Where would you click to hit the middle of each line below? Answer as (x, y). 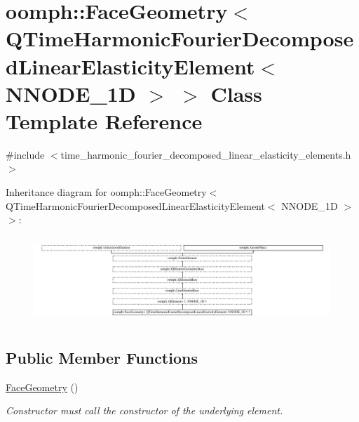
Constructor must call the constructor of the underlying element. (144, 410)
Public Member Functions (102, 357)
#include (25, 154)
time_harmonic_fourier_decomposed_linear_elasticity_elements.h (206, 154)
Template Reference (104, 120)
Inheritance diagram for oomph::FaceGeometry (106, 192)
